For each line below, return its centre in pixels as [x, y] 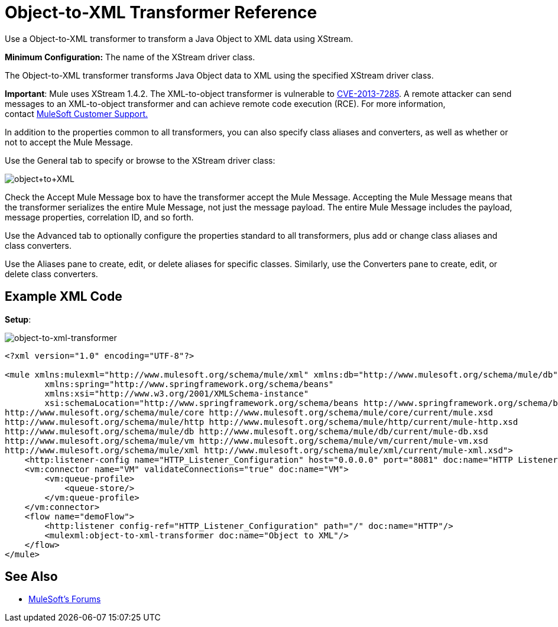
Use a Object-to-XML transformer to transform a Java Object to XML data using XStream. [179, 38]
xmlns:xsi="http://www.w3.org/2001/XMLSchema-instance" [177, 393]
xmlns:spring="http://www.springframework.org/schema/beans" [189, 384]
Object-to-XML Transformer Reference [161, 12]
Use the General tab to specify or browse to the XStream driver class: [140, 160]
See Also [31, 577]
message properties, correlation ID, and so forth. [99, 217]
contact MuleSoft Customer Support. [77, 113]
